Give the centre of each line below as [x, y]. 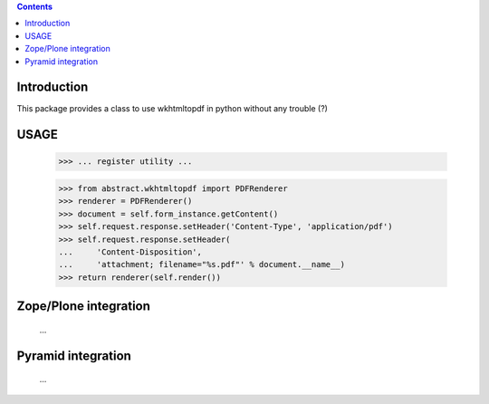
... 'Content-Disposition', [130, 252]
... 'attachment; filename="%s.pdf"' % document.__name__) [202, 265]
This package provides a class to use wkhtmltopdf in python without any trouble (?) [172, 109]
